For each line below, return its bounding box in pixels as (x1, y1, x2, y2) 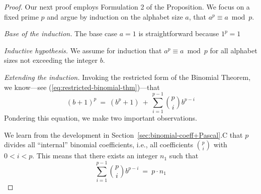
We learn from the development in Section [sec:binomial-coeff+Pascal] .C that (4, 129, 243, 140)
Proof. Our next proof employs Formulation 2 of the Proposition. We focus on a (4, 2, 250, 12)
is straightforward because (138, 28, 219, 39)
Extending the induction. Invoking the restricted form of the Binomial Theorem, (4, 71, 251, 82)
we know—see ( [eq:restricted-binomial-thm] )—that (4, 81, 160, 92)
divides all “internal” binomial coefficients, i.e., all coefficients (4, 139, 193, 150)
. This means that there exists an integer (32, 150, 158, 161)
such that (169, 150, 199, 161)
